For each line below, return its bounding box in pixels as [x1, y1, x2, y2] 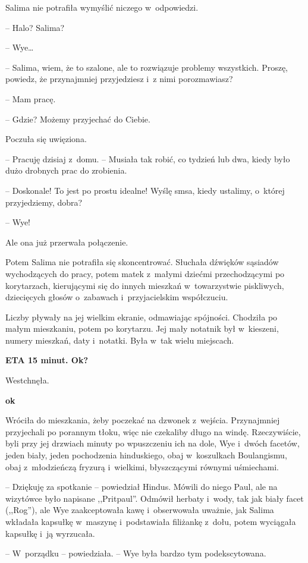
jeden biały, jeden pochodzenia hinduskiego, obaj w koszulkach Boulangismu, [5, 449, 287, 461]
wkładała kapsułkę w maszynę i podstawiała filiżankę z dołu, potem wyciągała [5, 515, 296, 527]
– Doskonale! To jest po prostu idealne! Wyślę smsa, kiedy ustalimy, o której [5, 184, 285, 196]
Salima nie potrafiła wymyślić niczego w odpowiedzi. [5, 1, 199, 13]
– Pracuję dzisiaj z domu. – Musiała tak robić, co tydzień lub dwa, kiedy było [5, 152, 290, 165]
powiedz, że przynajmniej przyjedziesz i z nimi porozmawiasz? [5, 73, 233, 85]
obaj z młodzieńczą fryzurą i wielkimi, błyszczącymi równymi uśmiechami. [5, 460, 279, 473]
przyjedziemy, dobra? [5, 196, 83, 208]
